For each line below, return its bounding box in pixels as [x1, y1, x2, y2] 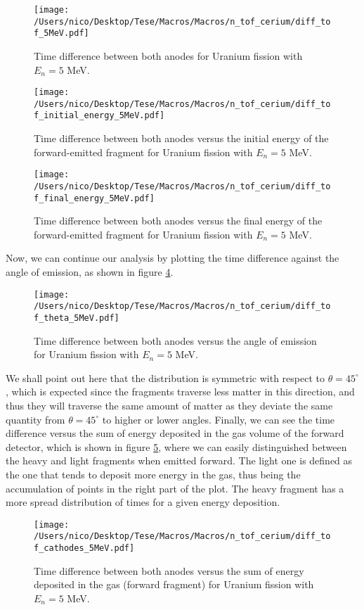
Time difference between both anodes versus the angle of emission [34, 333, 317, 348]
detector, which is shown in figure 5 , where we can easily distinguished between [6, 439, 347, 454]
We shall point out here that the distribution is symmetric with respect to [6, 370, 325, 385]
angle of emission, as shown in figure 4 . [6, 265, 174, 279]
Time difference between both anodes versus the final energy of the [34, 213, 323, 228]
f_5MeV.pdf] [34, 28, 89, 39]
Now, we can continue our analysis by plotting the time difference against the [6, 250, 339, 265]
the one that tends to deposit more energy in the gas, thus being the [6, 466, 301, 481]
